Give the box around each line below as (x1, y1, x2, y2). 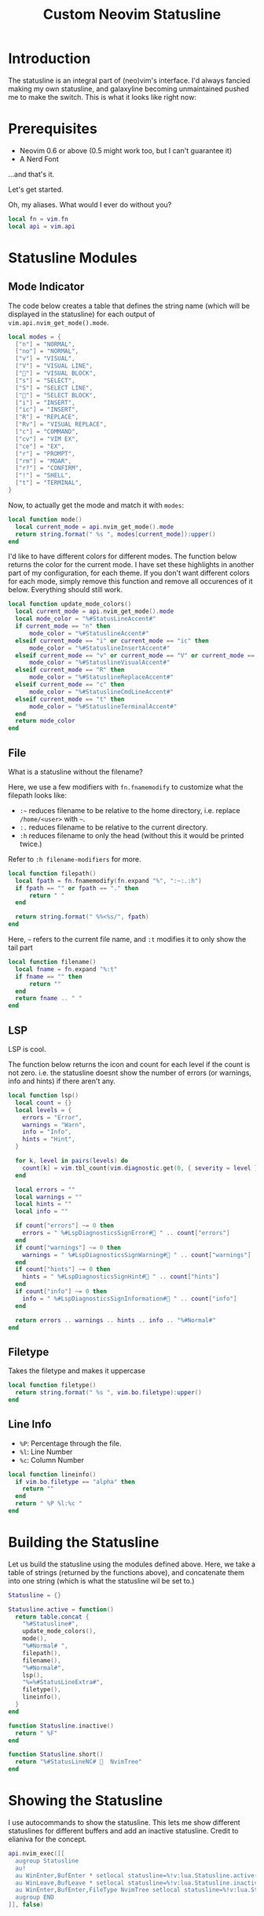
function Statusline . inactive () (8, 1722, 114, 1730)
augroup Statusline (15, 1856, 79, 1865)
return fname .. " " (15, 995, 82, 1002)
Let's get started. (8, 185, 64, 194)
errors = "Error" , (22, 1113, 82, 1121)
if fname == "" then (15, 973, 82, 980)
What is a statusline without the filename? (8, 767, 143, 776)
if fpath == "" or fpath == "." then (15, 884, 139, 892)
